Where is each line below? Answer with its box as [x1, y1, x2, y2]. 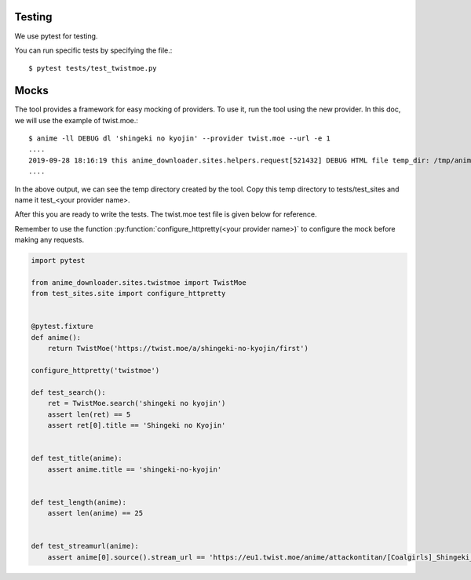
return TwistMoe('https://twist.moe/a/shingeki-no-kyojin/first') [47, 344, 309, 353]
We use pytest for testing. [14, 31, 98, 41]
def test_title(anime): [31, 454, 123, 463]
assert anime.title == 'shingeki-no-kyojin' [47, 465, 222, 474]
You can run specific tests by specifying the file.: [14, 46, 173, 55]
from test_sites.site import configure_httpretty [31, 289, 226, 298]
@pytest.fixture [31, 322, 94, 331]
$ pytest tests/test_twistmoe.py [28, 64, 157, 73]
